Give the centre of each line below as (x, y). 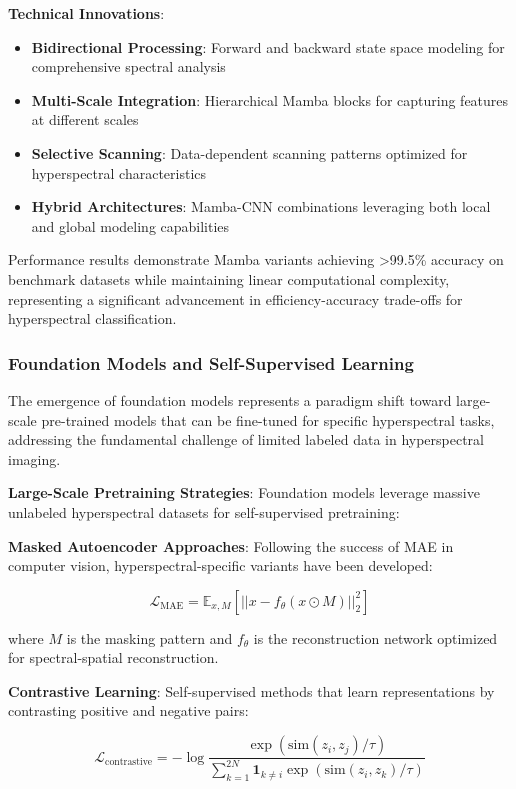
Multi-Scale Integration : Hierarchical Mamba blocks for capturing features (270, 99)
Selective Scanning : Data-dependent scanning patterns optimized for (249, 152)
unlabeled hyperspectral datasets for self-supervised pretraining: (204, 511)
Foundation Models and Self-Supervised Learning (211, 362)
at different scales (85, 119)
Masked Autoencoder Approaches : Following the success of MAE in (231, 545)
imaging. (34, 458)
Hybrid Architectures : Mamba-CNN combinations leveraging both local (261, 206)
